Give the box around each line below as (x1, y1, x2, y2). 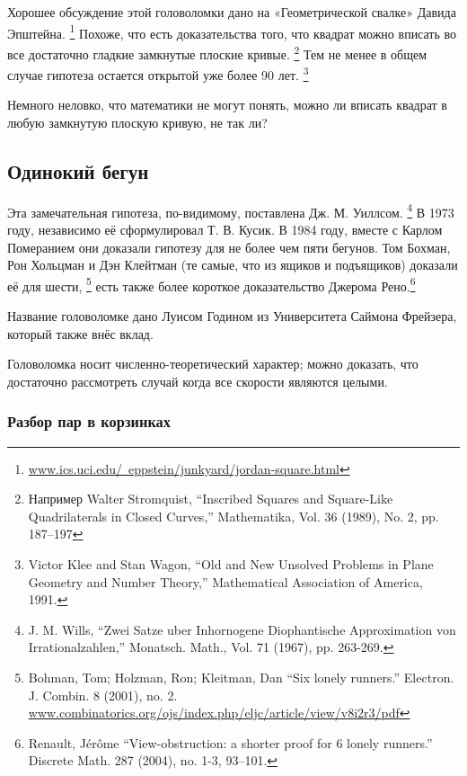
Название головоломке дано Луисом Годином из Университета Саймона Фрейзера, (7, 307, 457, 326)
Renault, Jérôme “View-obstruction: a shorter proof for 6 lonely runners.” (28, 733, 433, 752)
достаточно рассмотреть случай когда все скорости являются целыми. (7, 371, 388, 390)
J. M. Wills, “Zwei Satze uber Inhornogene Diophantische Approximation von (28, 620, 456, 638)
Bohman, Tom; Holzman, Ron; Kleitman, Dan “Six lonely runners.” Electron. (28, 667, 454, 686)
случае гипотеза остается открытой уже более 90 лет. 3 (7, 63, 309, 84)
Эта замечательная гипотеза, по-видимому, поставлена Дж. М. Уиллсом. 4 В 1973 (7, 200, 454, 221)
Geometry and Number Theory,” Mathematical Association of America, (28, 572, 423, 591)
